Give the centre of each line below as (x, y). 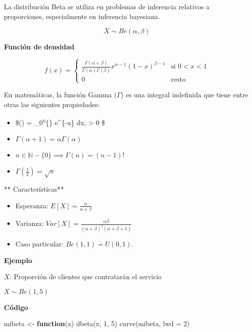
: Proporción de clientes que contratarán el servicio (85, 277)
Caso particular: (39, 243)
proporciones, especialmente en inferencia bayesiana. (82, 16)
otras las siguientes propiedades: (52, 104)
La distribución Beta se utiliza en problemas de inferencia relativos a (107, 6)
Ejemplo (18, 260)
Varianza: (30, 223)
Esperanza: (32, 205)
